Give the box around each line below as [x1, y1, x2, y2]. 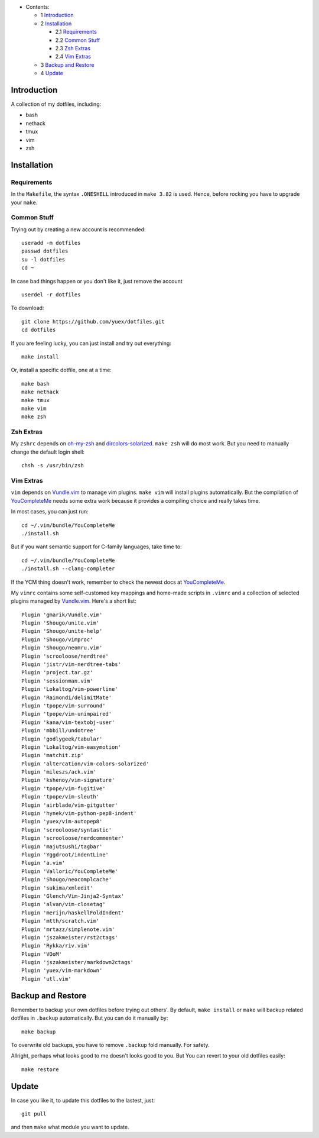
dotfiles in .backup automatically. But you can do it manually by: [11, 1014, 168, 1021]
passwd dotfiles [21, 248, 69, 254]
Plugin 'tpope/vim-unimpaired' [21, 710, 112, 717]
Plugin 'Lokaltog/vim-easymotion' [21, 743, 121, 751]
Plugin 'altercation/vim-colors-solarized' [21, 760, 149, 767]
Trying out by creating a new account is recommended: [11, 225, 146, 233]
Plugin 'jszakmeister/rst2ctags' [21, 934, 118, 940]
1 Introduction [40, 12, 74, 19]
